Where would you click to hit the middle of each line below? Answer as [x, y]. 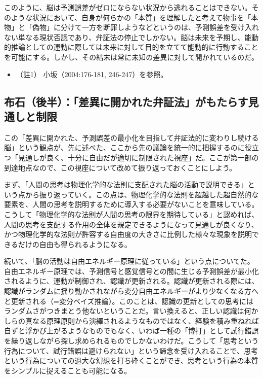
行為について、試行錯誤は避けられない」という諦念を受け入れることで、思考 [131, 350]
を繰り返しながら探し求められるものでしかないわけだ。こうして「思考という [131, 341]
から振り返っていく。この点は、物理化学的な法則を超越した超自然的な [142, 194]
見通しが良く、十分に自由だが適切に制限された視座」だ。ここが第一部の [138, 157]
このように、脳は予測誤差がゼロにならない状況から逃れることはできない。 [128, 7]
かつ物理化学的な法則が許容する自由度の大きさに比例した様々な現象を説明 [128, 234]
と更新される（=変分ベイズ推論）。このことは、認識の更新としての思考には [129, 301]
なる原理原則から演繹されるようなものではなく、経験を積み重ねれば [145, 320]
